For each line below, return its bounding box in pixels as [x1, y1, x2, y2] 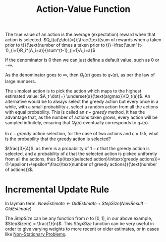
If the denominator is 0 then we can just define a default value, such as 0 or [5, 57, 160, 63]
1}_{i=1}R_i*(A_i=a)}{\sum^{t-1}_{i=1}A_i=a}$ [5, 47, 96, 53]
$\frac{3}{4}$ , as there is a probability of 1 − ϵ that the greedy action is [5, 145, 150, 151]
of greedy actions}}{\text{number [89, 161, 158, 167]
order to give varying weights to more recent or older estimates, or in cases [5, 226, 160, 232]
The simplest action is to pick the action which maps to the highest [5, 88, 142, 94]
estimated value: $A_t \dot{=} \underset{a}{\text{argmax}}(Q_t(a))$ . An [5, 93, 151, 99]
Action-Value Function [36, 3, 131, 15]
